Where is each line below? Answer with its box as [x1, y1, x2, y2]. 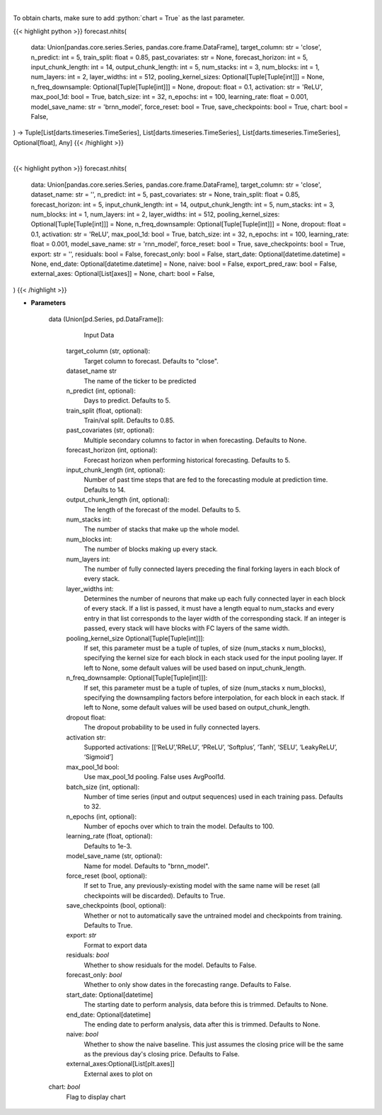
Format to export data [83, 941, 148, 949]
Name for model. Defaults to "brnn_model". [83, 862, 210, 870]
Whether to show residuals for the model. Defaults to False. [83, 961, 257, 969]
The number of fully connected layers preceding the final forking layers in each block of [83, 565, 340, 573]
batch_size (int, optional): [66, 782, 140, 791]
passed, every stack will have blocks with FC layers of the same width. [83, 624, 290, 632]
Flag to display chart [66, 1092, 126, 1101]
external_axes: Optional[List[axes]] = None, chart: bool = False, [30, 270, 215, 278]
